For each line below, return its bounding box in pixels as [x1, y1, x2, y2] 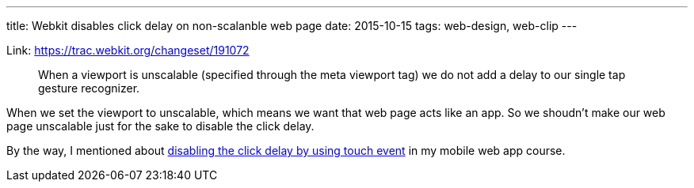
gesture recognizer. [38, 81, 140, 95]
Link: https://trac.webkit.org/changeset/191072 [6, 43, 250, 57]
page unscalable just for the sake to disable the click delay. [6, 119, 315, 133]
